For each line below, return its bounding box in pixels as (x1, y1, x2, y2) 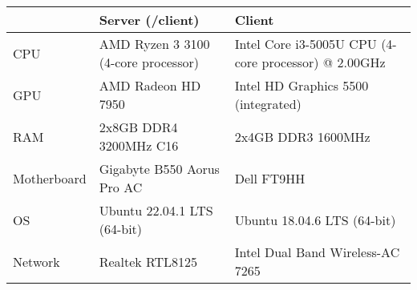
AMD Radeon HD (99, 76, 201, 95)
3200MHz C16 (99, 136, 179, 155)
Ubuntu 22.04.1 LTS (99, 201, 213, 220)
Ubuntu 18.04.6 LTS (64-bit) (234, 210, 396, 229)
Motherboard (13, 168, 87, 187)
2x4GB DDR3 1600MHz (234, 127, 370, 146)
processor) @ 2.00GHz (261, 53, 386, 71)
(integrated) (234, 95, 302, 113)
